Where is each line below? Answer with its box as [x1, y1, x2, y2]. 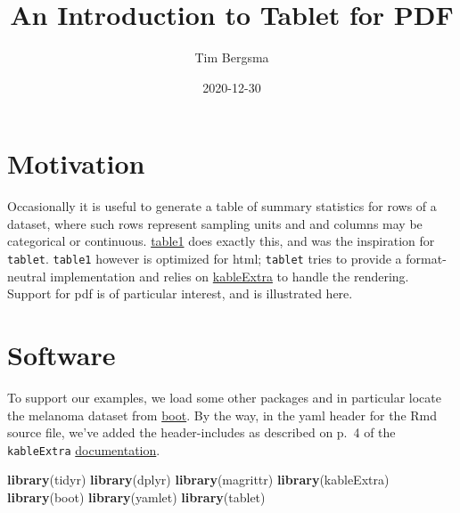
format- [406, 249, 447, 268]
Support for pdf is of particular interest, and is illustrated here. [7, 284, 353, 303]
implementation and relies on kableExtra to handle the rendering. [50, 266, 409, 285]
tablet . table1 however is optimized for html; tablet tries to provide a [7, 249, 402, 268]
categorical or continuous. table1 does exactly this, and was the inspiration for [7, 232, 435, 250]
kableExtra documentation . [7, 440, 160, 459]
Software [7, 337, 116, 373]
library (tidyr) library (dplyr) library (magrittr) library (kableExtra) [7, 470, 390, 489]
